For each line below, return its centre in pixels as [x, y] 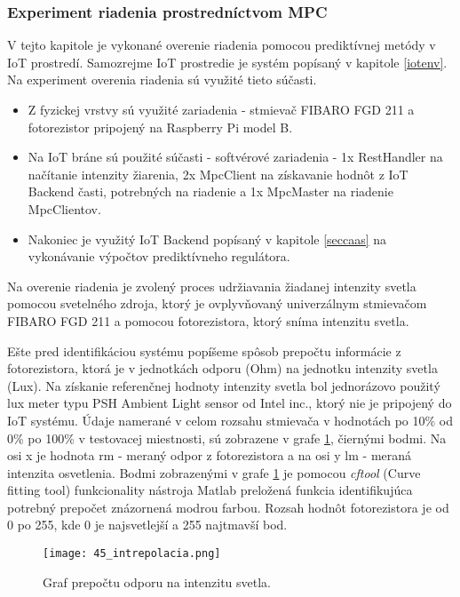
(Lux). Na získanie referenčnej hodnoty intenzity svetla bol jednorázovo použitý [224, 385]
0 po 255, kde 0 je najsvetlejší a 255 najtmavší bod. [147, 525]
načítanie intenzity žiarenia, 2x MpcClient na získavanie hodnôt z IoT [218, 174]
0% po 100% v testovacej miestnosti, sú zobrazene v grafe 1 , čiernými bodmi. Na [227, 438]
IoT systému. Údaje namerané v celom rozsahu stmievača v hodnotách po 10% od [230, 420]
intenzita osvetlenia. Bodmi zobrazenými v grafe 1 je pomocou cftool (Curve [214, 472]
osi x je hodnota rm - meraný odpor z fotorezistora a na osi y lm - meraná [210, 455]
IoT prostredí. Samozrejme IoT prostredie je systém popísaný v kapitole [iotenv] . [227, 62]
